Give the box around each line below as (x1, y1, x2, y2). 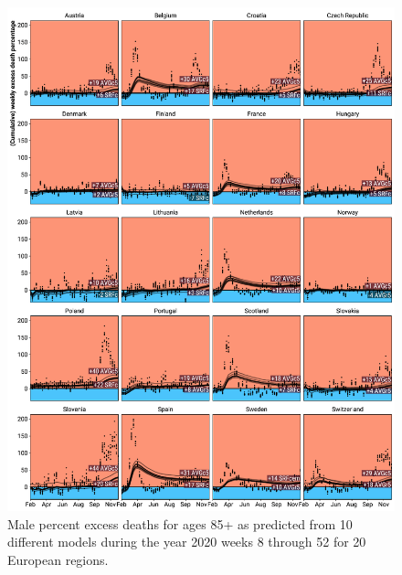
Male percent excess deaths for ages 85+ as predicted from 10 (7, 514, 353, 533)
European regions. (7, 549, 109, 569)
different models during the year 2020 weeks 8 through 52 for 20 (7, 532, 366, 551)
